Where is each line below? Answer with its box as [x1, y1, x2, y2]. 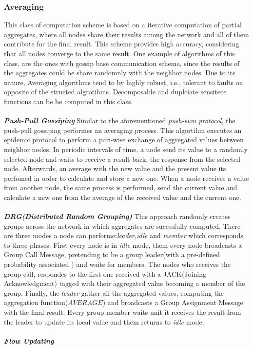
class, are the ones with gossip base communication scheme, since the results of [4, 58, 240, 68]
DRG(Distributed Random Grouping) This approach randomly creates [4, 211, 231, 221]
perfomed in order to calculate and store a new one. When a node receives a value [4, 173, 249, 183]
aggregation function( [4, 297, 68, 307]
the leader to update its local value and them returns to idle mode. [4, 316, 204, 327]
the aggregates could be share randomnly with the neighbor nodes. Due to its [4, 67, 235, 78]
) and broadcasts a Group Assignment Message [102, 297, 243, 307]
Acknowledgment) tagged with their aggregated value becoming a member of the [4, 278, 245, 288]
